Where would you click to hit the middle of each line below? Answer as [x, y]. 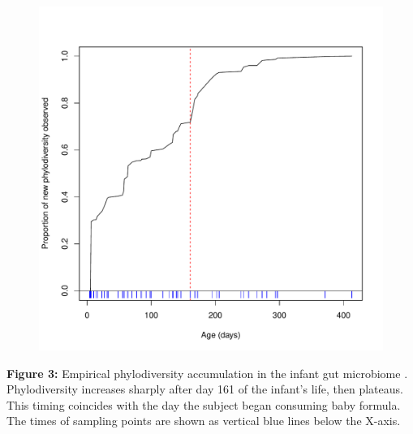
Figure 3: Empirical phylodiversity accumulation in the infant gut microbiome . [207, 373]
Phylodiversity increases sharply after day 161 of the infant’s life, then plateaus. [205, 389]
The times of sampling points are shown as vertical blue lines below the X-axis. [204, 421]
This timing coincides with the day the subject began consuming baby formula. [204, 404]
